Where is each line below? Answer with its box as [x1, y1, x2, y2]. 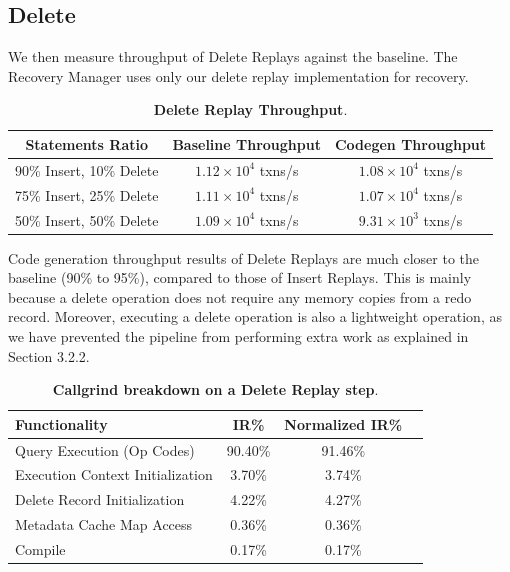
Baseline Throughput [172, 133, 321, 154]
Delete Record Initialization [15, 489, 185, 510]
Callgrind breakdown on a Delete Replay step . [52, 379, 379, 400]
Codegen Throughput [334, 133, 487, 154]
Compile [15, 538, 66, 559]
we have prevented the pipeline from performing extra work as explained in [8, 325, 469, 346]
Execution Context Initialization [15, 464, 213, 485]
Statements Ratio [25, 133, 148, 154]
